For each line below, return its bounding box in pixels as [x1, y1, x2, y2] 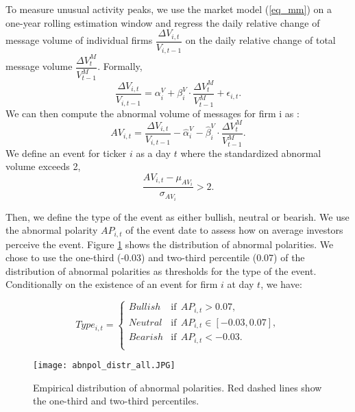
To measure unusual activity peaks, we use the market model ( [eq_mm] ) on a [5, 2, 332, 16]
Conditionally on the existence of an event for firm [5, 277, 218, 291]
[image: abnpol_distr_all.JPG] [33, 360, 175, 370]
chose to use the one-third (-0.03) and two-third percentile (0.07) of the [5, 250, 305, 265]
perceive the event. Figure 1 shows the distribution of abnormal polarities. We [5, 237, 334, 251]
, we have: [260, 277, 302, 291]
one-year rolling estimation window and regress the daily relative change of [5, 15, 320, 29]
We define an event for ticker [5, 145, 127, 160]
